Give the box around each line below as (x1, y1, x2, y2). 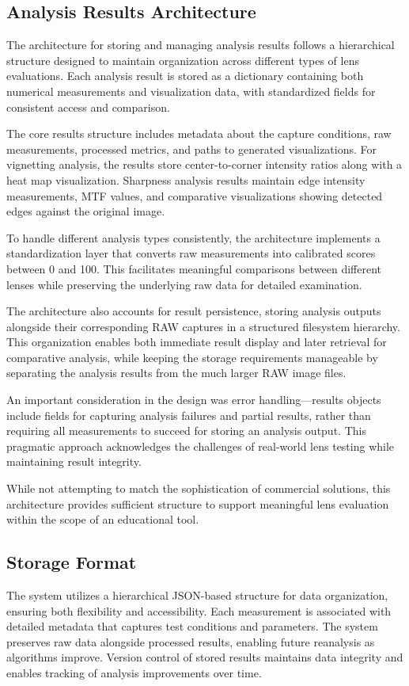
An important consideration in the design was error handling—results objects (6, 391, 381, 408)
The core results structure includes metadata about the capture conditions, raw (6, 125, 392, 142)
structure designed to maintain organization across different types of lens (6, 51, 359, 68)
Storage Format (6, 550, 137, 574)
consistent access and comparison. (6, 98, 170, 115)
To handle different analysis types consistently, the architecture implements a (6, 229, 381, 246)
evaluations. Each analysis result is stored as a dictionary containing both (6, 67, 364, 84)
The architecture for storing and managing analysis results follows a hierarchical (6, 36, 395, 53)
